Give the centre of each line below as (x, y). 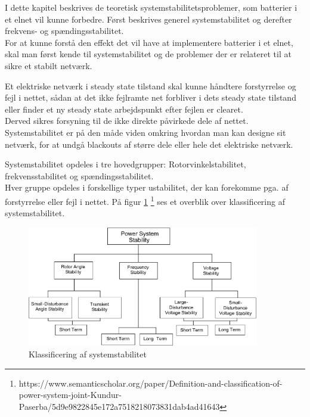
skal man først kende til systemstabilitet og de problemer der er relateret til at (148, 54)
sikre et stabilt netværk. (49, 65)
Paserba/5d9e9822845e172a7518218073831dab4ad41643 (119, 406)
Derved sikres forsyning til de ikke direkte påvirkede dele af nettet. (127, 121)
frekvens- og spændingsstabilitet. (64, 31)
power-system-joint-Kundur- (70, 395)
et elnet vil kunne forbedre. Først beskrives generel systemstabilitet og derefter (148, 19)
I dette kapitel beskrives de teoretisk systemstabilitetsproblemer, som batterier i (151, 7)
